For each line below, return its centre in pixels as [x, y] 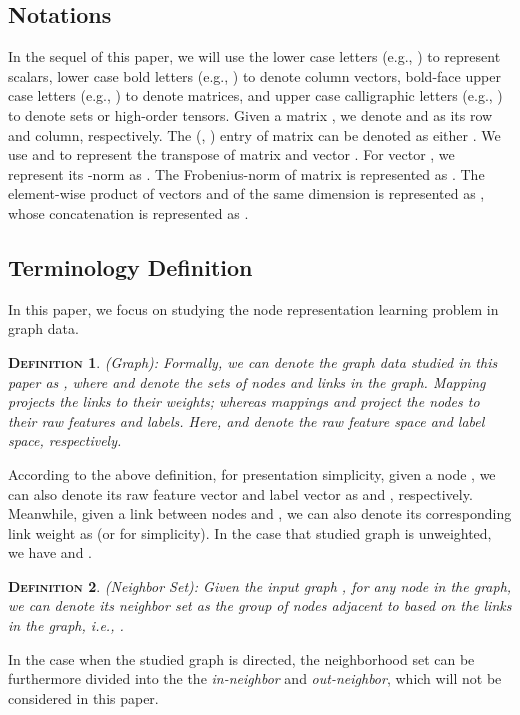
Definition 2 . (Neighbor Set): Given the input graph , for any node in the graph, [260, 585]
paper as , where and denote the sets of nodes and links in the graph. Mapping [247, 381]
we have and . [50, 552]
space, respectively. [65, 440]
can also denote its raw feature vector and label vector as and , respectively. [240, 493]
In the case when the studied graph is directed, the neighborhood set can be [241, 658]
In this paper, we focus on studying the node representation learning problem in [253, 308]
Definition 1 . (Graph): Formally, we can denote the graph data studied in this [253, 361]
